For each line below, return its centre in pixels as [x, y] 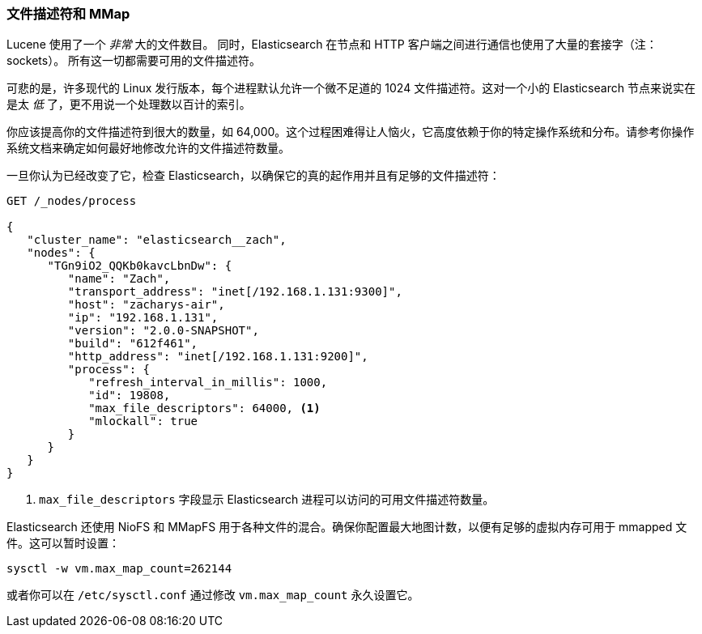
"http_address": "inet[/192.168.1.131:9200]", [218, 357]
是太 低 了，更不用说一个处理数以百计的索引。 [129, 104]
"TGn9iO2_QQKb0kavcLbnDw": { [140, 266]
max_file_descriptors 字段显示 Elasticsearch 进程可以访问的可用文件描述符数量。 [267, 500]
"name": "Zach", [119, 279]
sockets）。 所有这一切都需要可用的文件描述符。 [134, 61]
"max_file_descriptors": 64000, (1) [204, 408]
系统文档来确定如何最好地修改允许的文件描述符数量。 [148, 148]
